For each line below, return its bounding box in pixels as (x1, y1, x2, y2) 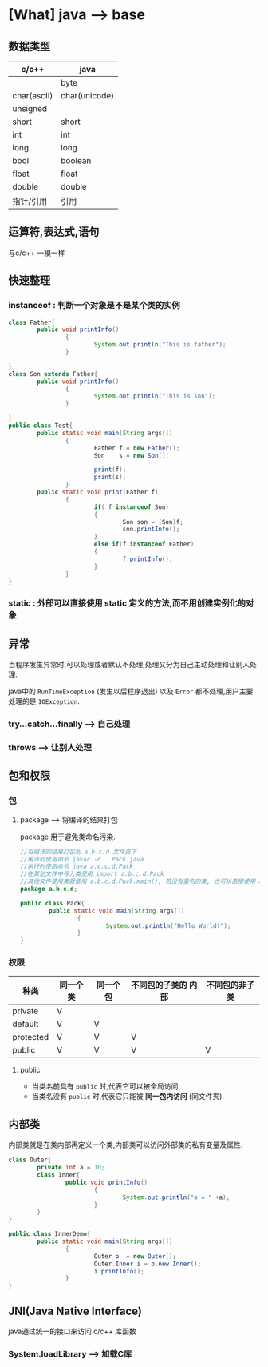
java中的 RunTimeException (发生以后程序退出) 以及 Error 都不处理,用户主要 (8, 686, 254, 697)
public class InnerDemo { (8, 1230, 91, 1238)
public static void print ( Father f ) (37, 488, 159, 496)
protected (12, 1032, 49, 1043)
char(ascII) (12, 90, 53, 101)
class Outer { (8, 1156, 52, 1165)
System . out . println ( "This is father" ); (93, 341, 227, 349)
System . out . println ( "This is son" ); (93, 392, 216, 401)
